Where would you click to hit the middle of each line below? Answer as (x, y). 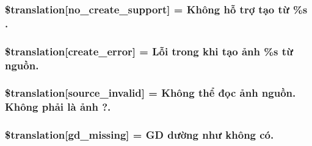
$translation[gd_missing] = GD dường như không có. (140, 135)
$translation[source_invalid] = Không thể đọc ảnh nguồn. (151, 93)
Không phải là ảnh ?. (58, 107)
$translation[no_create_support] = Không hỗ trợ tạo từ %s (156, 9)
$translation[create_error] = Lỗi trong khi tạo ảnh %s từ (149, 51)
